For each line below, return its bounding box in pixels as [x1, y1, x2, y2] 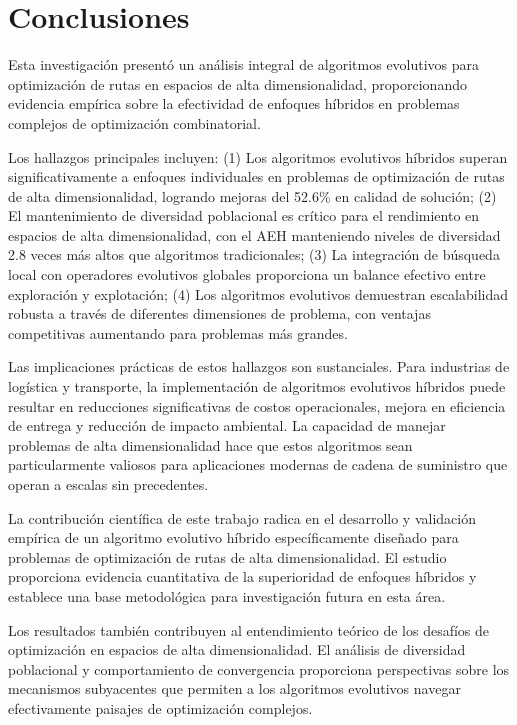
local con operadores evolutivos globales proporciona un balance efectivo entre [8, 264, 486, 285]
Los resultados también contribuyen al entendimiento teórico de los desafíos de [8, 619, 490, 640]
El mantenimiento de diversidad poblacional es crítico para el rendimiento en [8, 205, 480, 226]
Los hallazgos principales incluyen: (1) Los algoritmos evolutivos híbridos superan [8, 146, 508, 167]
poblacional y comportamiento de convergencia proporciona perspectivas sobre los [8, 658, 510, 679]
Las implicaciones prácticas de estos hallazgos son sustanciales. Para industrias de [8, 356, 510, 377]
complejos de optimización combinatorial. [8, 112, 261, 133]
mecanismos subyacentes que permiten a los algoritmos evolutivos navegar [8, 678, 461, 699]
